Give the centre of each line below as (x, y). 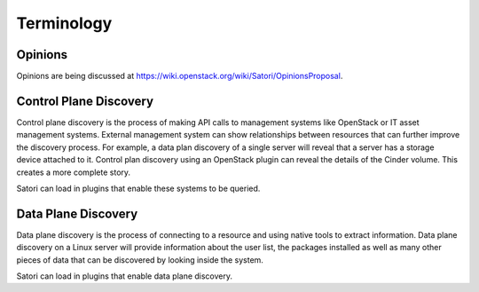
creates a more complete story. (74, 172)
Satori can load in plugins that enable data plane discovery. (125, 276)
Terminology (64, 23)
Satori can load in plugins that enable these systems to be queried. (138, 188)
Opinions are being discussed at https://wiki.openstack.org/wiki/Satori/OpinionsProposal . (180, 76)
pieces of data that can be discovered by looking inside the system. (140, 260)
